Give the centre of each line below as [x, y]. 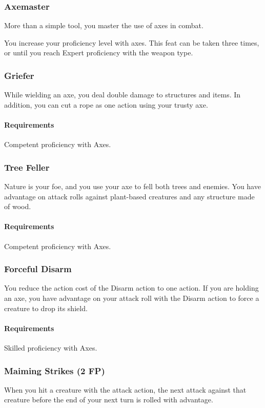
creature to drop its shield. [46, 308]
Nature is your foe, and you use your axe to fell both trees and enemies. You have [132, 186]
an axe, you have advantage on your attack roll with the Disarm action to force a [132, 298]
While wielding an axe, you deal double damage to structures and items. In [123, 95]
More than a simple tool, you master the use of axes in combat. [104, 25]
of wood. [18, 206]
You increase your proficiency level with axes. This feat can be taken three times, [132, 42]
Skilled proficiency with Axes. [51, 347]
